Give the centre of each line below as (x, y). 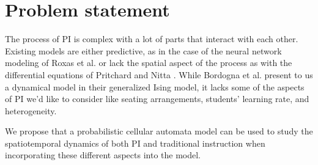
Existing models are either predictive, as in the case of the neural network (143, 50)
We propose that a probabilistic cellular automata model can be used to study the (159, 131)
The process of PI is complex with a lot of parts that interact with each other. (152, 39)
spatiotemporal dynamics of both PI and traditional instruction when (135, 143)
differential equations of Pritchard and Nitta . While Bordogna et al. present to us (159, 74)
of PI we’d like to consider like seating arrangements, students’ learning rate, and (157, 99)
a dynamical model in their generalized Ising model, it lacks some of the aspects (155, 86)
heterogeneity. (31, 110)
